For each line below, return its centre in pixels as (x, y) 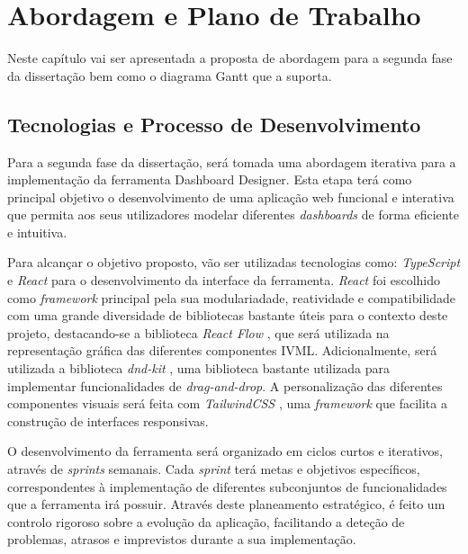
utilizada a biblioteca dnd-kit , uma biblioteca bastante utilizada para (199, 368)
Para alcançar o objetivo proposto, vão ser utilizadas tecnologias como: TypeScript (234, 262)
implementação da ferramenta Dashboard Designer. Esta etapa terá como (210, 179)
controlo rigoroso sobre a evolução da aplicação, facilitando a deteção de (206, 521)
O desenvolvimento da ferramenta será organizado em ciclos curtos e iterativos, (225, 451)
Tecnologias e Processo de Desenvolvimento (214, 124)
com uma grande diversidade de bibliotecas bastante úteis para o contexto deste (228, 315)
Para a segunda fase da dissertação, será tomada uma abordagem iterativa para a (232, 161)
